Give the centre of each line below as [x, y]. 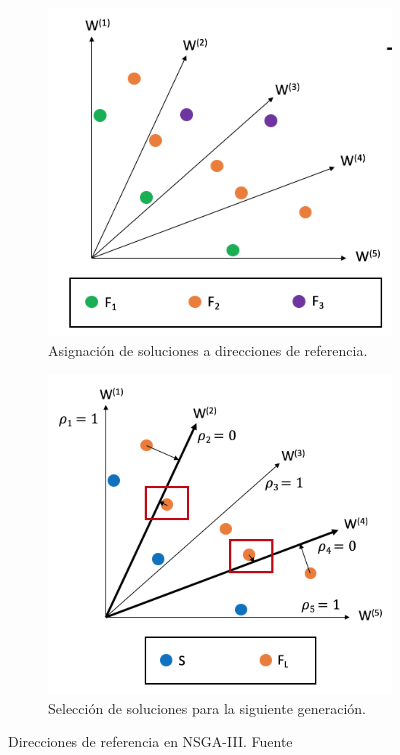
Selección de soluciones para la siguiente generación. [207, 707]
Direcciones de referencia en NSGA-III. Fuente [150, 741]
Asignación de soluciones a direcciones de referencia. [208, 349]
